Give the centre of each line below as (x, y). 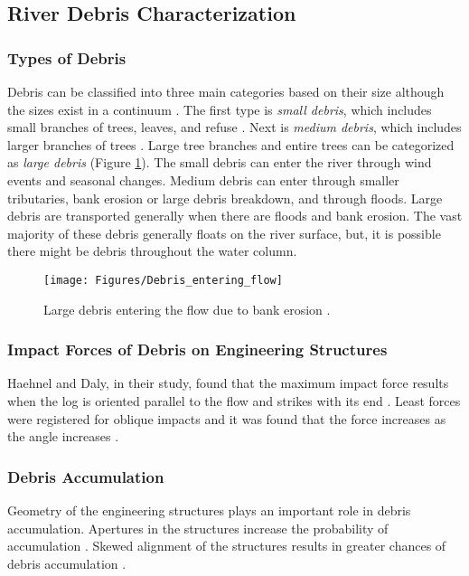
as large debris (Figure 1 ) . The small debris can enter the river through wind (220, 162)
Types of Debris (67, 57)
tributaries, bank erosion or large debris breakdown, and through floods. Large (225, 198)
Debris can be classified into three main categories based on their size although (226, 91)
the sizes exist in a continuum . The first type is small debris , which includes (220, 109)
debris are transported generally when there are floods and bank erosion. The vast (235, 216)
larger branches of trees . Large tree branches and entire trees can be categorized (231, 144)
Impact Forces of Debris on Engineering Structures (197, 349)
